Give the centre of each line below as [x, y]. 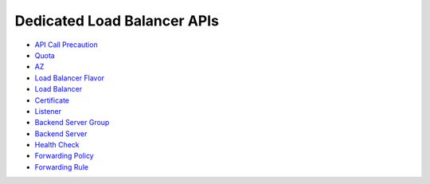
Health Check [57, 145]
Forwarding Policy [64, 156]
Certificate [52, 100]
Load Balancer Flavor [70, 78]
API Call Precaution [66, 45]
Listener [48, 111]
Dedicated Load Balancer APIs [117, 21]
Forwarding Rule [62, 166]
